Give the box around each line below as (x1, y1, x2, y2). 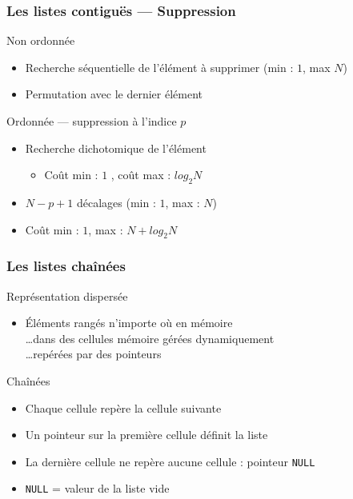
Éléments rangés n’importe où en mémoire (25, 314, 233, 331)
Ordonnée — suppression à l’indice (6, 113, 177, 129)
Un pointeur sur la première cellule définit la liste (25, 426, 268, 443)
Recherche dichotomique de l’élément (25, 139, 207, 156)
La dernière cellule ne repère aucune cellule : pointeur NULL (25, 453, 315, 469)
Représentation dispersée (6, 287, 128, 304)
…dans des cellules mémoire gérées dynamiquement (25, 329, 275, 346)
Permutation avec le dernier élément (25, 86, 203, 102)
